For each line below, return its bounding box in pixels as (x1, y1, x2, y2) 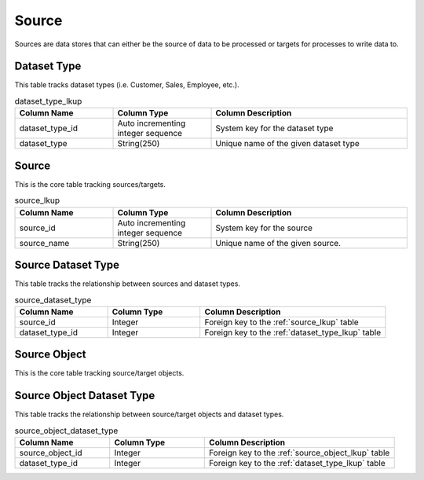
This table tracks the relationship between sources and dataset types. (14, 279, 241, 288)
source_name (19, 237, 70, 248)
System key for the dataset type (215, 123, 334, 134)
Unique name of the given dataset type (215, 138, 360, 149)
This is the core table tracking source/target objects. (14, 368, 185, 378)
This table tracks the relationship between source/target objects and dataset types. (14, 409, 284, 420)
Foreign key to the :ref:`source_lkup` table (204, 317, 359, 328)
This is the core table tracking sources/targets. (14, 179, 166, 189)
